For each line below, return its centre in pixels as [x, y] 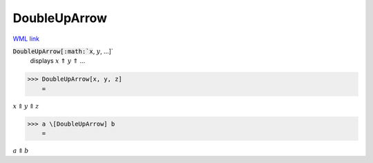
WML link [26, 39]
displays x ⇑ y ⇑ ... [58, 61]
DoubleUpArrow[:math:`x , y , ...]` [63, 51]
